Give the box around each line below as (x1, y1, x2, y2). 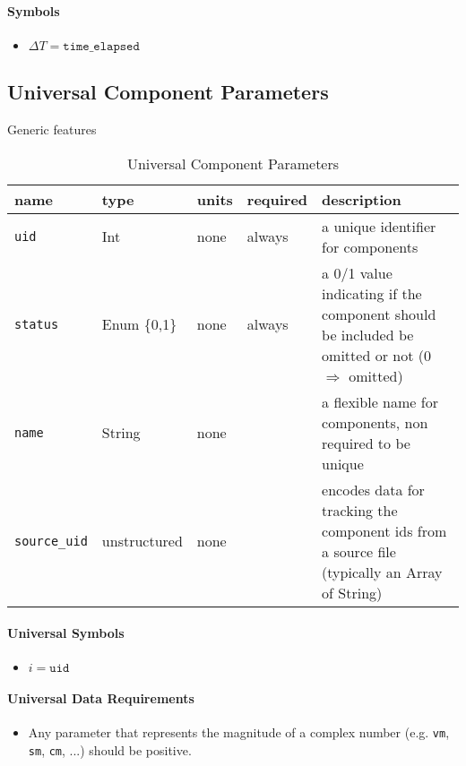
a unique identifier (322, 215, 436, 237)
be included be (322, 323, 414, 345)
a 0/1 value (322, 262, 393, 283)
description (322, 188, 401, 210)
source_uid (14, 533, 88, 548)
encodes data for (322, 478, 425, 500)
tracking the (322, 499, 398, 521)
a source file (322, 540, 396, 562)
